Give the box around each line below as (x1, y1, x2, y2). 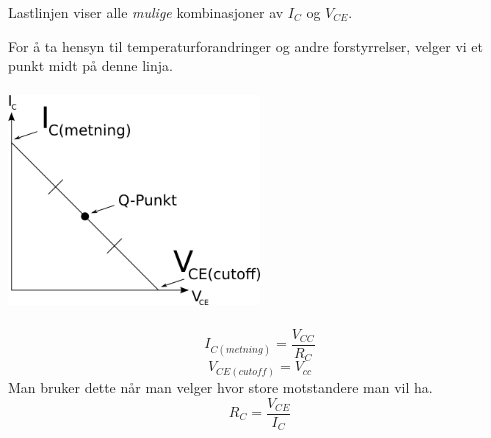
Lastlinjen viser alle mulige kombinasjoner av (8, 2, 284, 22)
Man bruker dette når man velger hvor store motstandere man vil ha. (8, 376, 433, 397)
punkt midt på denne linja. (8, 55, 173, 76)
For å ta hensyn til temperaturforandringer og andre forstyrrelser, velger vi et (8, 35, 483, 56)
